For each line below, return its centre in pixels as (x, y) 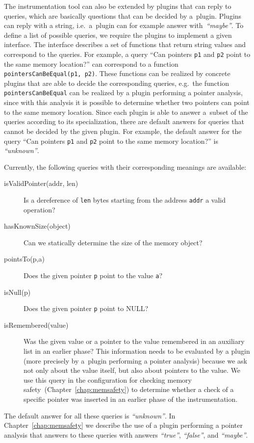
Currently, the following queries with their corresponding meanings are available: (125, 167)
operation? (39, 209)
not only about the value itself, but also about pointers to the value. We (132, 370)
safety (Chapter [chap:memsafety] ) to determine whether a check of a (129, 389)
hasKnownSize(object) (37, 226)
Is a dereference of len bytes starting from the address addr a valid (125, 199)
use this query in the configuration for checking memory (108, 379)
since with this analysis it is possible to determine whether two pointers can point (127, 102)
